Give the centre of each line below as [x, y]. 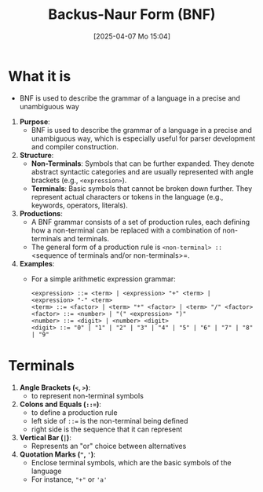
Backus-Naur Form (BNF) [132, 15]
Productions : [41, 213]
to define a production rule [74, 412]
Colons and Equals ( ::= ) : [60, 404]
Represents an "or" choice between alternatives [109, 446]
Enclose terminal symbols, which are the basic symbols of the [131, 462]
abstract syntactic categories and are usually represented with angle [142, 171]
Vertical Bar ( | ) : [46, 437]
